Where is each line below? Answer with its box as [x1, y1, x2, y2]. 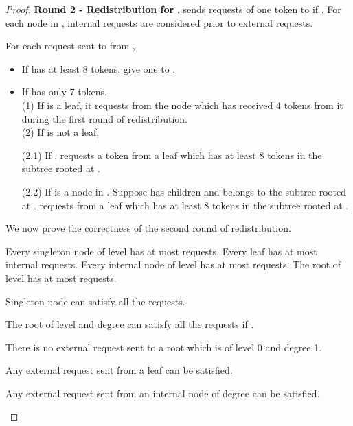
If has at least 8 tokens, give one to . [21, 61, 176, 75]
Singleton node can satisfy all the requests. [5, 294, 185, 308]
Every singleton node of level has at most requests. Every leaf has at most [5, 244, 317, 258]
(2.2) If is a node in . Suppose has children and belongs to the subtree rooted [21, 184, 347, 198]
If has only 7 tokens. [21, 84, 108, 99]
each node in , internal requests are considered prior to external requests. [5, 15, 313, 29]
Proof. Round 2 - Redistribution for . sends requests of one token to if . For [5, 2, 341, 16]
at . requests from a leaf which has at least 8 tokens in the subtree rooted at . [21, 198, 349, 212]
